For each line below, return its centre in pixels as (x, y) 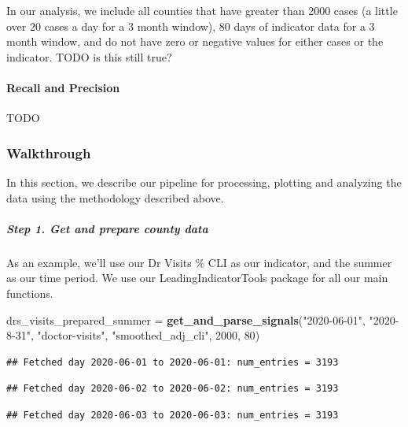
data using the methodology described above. (115, 197)
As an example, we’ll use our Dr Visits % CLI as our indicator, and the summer (199, 262)
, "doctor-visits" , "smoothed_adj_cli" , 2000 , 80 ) (145, 335)
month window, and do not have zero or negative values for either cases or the (195, 41)
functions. (30, 293)
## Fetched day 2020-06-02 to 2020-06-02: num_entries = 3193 (173, 389)
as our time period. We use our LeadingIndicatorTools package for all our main (197, 278)
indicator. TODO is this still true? (89, 56)
